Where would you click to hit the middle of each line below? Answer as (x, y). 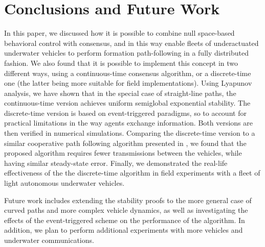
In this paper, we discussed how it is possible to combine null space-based (119, 33)
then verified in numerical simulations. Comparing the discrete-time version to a (130, 133)
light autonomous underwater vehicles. (64, 183)
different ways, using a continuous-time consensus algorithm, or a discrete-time (128, 73)
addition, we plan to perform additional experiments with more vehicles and (124, 230)
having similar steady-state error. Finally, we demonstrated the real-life (116, 163)
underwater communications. (49, 240)
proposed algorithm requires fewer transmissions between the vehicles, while (123, 153)
